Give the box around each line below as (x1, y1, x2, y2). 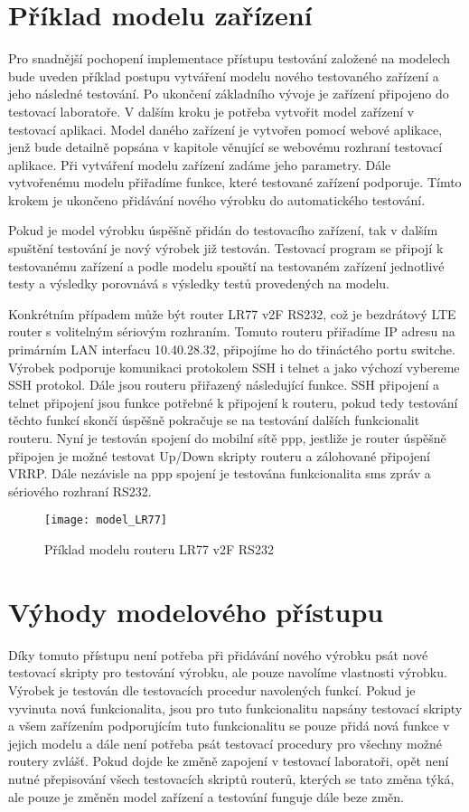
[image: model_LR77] (44, 514, 168, 527)
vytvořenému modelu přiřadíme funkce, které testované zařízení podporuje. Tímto (8, 173, 462, 192)
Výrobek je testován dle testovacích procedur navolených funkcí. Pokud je (8, 680, 416, 699)
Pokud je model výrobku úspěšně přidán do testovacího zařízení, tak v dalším (8, 221, 438, 240)
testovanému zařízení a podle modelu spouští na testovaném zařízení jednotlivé (8, 256, 445, 275)
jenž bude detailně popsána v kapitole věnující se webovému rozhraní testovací (8, 137, 443, 156)
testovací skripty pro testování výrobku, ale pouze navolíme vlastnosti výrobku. (8, 663, 447, 682)
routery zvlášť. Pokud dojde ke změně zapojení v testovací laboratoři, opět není (8, 751, 449, 770)
